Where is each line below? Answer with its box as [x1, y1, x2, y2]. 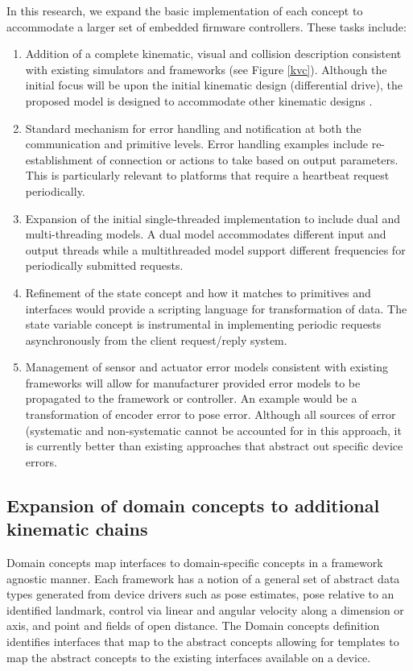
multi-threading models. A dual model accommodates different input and [25, 226, 386, 242]
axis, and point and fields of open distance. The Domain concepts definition [6, 617, 380, 634]
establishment [25, 151, 93, 168]
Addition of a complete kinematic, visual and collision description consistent [25, 45, 402, 62]
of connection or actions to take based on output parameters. [97, 151, 399, 168]
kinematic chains [6, 516, 148, 541]
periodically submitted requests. [25, 257, 184, 274]
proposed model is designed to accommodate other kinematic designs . [25, 92, 373, 109]
